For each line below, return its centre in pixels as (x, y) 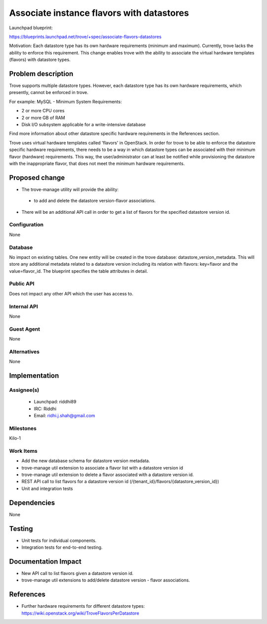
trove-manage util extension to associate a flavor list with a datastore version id (102, 468)
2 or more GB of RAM (43, 118)
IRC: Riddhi (45, 409)
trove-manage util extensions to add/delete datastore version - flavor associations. (106, 580)
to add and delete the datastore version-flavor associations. (95, 201)
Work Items (23, 451)
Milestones (23, 428)
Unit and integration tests (47, 488)
